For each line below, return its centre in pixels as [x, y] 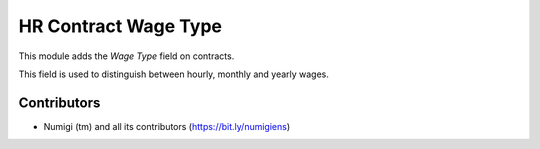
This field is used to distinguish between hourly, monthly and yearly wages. [174, 74]
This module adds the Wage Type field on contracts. [126, 56]
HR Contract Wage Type [120, 26]
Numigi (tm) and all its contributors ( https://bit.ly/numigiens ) [167, 126]
